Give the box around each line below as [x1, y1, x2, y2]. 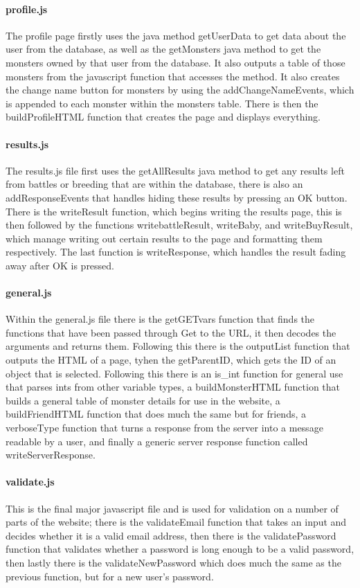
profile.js [6, 1, 48, 16]
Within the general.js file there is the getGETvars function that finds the [6, 312, 315, 326]
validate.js [6, 474, 55, 489]
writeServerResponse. [6, 447, 96, 462]
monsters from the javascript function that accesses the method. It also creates [6, 69, 340, 83]
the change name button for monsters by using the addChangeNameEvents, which [6, 82, 354, 97]
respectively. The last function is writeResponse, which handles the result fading [6, 244, 346, 259]
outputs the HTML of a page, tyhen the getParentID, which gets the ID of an [6, 353, 336, 367]
